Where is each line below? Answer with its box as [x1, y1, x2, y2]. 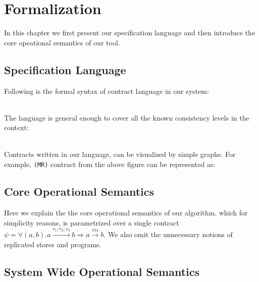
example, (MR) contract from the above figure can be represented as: [4, 159, 216, 170]
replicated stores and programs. [4, 239, 101, 249]
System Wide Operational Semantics [4, 263, 200, 279]
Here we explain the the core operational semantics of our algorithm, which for [4, 207, 248, 217]
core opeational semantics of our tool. [4, 37, 120, 47]
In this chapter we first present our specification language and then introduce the [4, 27, 255, 38]
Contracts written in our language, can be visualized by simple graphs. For [4, 149, 236, 159]
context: [4, 122, 29, 133]
